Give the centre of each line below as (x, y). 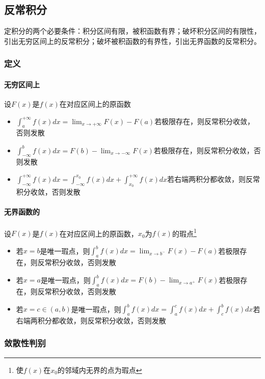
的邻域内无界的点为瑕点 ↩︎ (100, 370)
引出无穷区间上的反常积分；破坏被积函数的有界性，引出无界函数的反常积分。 (132, 41)
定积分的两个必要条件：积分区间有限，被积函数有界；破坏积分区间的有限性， (132, 31)
